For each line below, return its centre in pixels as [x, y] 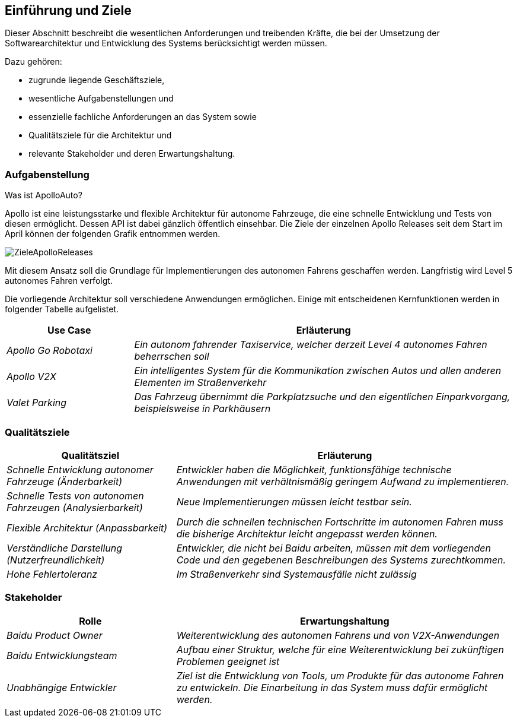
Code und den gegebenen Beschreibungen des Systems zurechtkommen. [341, 560]
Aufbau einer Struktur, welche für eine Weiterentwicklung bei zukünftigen [340, 649]
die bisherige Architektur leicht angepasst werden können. [307, 533]
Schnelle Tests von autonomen [75, 495]
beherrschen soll [172, 357]
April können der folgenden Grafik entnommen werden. [113, 234]
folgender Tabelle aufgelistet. [62, 309]
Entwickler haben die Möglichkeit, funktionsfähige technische [314, 469]
